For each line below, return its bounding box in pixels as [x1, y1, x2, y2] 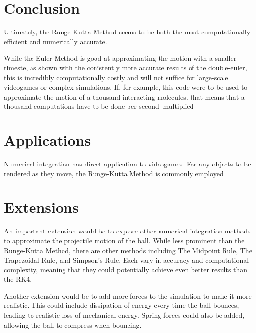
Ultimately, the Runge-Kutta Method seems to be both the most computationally [4, 27, 251, 37]
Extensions [4, 197, 79, 217]
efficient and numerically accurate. [4, 36, 107, 46]
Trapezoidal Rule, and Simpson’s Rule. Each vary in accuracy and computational [4, 255, 249, 265]
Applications [4, 130, 91, 150]
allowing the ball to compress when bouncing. [4, 319, 142, 330]
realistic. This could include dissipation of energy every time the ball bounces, [4, 300, 239, 310]
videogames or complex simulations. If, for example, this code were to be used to [4, 82, 248, 92]
